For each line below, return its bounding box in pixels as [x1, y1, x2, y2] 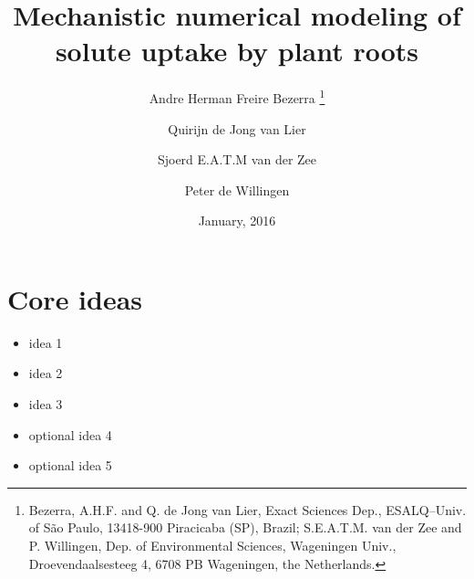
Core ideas [7, 279, 143, 317]
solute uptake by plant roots [55, 32, 419, 69]
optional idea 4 [28, 425, 112, 444]
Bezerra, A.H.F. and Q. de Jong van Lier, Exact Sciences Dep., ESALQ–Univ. [28, 500, 467, 519]
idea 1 [28, 332, 63, 352]
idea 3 [28, 395, 63, 414]
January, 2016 [198, 211, 276, 230]
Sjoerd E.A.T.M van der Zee [157, 150, 317, 169]
